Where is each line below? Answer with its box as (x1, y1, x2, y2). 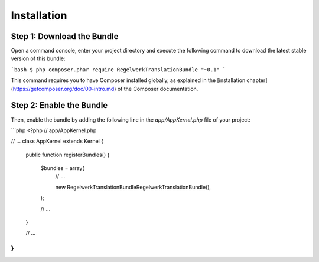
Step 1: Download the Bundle (11, 31, 119, 41)
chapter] (246, 77, 268, 84)
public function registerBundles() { (25, 151, 110, 158)
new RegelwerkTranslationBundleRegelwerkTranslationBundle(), (55, 184, 211, 191)
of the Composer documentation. (117, 85, 198, 92)
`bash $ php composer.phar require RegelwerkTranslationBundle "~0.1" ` (11, 66, 226, 73)
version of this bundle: (11, 55, 66, 62)
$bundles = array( (40, 165, 85, 172)
